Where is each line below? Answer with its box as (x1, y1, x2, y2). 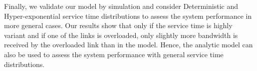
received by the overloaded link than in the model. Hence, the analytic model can (4, 39, 253, 50)
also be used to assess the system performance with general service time (4, 49, 224, 59)
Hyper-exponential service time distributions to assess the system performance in (4, 10, 252, 21)
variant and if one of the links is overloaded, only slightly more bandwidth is (4, 30, 238, 40)
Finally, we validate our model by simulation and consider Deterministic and (4, 1, 238, 11)
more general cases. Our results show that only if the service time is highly (4, 20, 233, 31)
